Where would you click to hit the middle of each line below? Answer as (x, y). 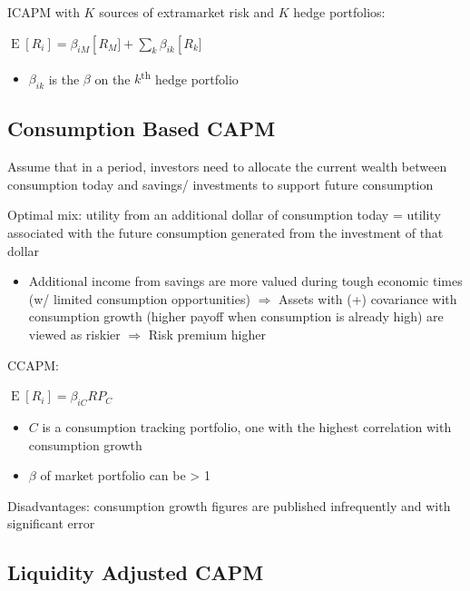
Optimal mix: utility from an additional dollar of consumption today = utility (224, 215)
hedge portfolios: (339, 12)
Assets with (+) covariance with (367, 298)
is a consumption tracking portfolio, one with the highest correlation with (247, 426)
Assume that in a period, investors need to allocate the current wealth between (227, 167)
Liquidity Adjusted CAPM (136, 572)
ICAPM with (44, 12)
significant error (51, 523)
